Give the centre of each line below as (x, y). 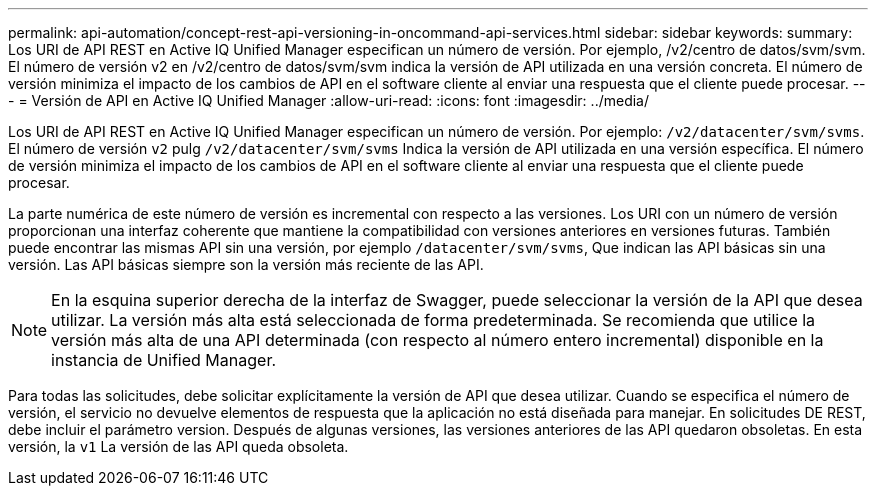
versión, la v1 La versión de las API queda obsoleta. (178, 446)
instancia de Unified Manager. (164, 360)
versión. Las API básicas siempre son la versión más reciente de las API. (246, 264)
